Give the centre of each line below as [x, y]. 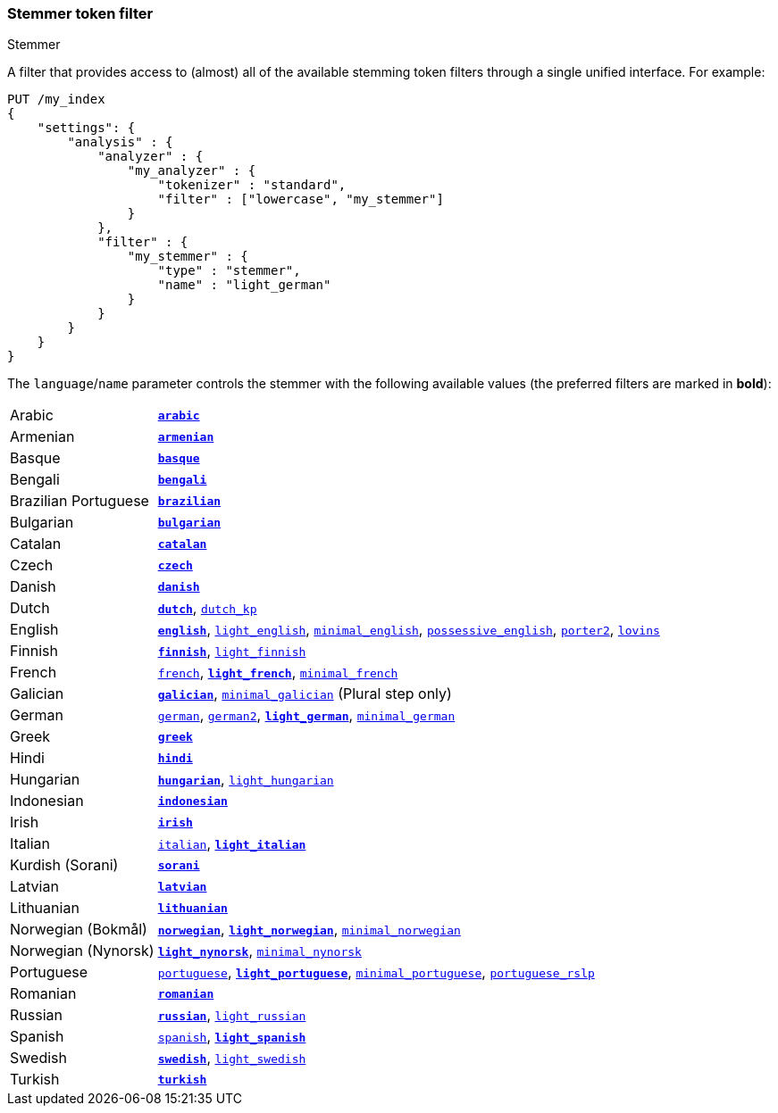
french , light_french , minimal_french [278, 673]
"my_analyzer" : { [192, 171]
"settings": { [86, 128]
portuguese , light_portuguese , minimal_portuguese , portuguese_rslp [376, 972]
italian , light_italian [232, 844]
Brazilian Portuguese [79, 501]
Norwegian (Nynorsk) [82, 951]
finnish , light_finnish [232, 651]
